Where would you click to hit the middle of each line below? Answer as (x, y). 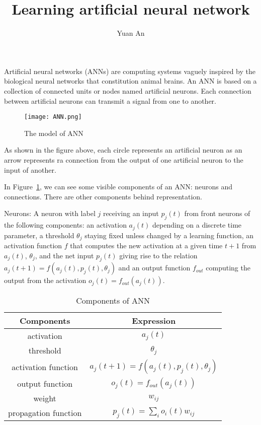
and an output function (154, 268)
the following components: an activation (65, 225)
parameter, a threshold (39, 235)
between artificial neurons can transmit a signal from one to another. (110, 100)
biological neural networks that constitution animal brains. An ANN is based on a (130, 81)
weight (45, 398)
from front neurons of (217, 213)
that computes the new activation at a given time (146, 245)
